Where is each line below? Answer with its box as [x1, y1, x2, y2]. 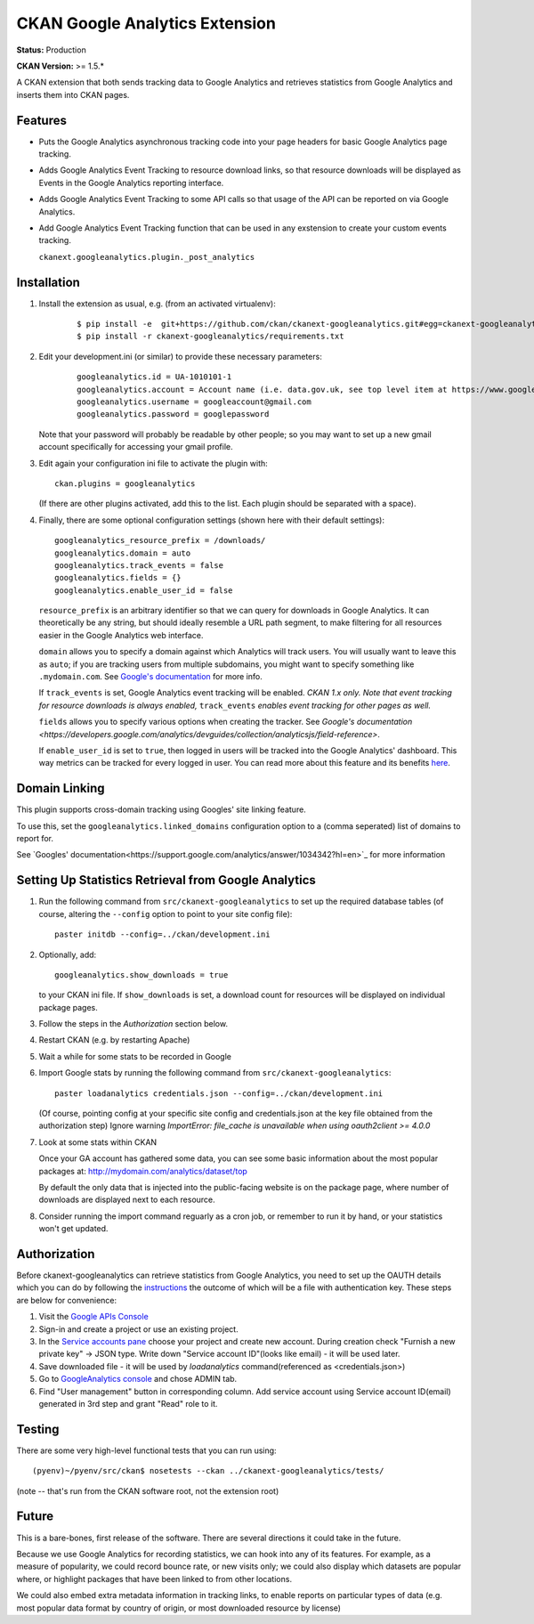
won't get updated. [38, 1223, 109, 1234]
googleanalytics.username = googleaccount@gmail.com [77, 397, 311, 407]
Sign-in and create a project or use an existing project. [38, 1323, 239, 1335]
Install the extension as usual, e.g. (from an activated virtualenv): [38, 298, 276, 309]
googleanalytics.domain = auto [54, 548, 191, 558]
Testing [16, 1421, 60, 1437]
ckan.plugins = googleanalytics [54, 478, 196, 489]
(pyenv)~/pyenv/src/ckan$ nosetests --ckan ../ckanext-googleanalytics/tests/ [32, 1466, 384, 1476]
